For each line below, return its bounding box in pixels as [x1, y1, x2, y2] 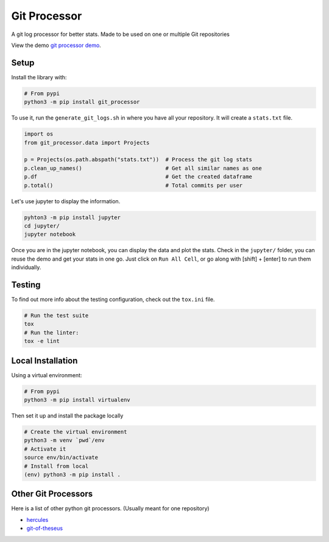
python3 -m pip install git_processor [24, 98, 140, 106]
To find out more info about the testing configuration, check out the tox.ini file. [11, 295, 215, 303]
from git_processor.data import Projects [24, 139, 150, 146]
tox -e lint [24, 338, 60, 345]
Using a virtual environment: [11, 371, 82, 378]
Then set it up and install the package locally [11, 412, 124, 419]
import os [24, 131, 54, 137]
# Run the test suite [24, 312, 89, 319]
